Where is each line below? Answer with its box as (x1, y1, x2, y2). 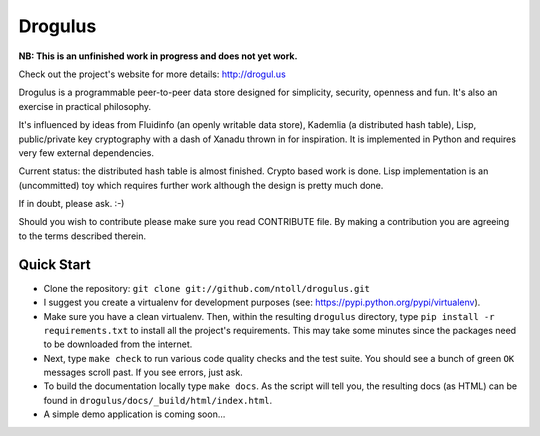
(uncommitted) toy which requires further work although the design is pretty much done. (18, 179, 384, 191)
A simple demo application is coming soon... (43, 408, 226, 420)
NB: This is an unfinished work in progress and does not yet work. (18, 50, 298, 62)
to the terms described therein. (18, 230, 147, 242)
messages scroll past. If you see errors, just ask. (43, 366, 244, 379)
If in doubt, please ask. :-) (18, 198, 125, 210)
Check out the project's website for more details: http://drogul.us (18, 68, 287, 80)
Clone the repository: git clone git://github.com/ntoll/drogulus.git (43, 282, 370, 294)
